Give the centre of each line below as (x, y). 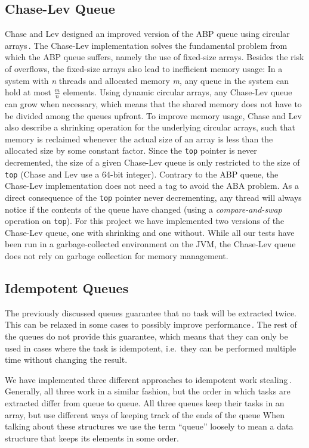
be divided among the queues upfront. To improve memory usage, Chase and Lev (153, 115)
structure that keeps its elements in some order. (92, 438)
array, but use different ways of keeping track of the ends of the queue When (145, 414)
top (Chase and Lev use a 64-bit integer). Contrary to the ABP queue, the (142, 174)
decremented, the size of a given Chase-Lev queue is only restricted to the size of (152, 162)
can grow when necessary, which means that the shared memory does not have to (153, 104)
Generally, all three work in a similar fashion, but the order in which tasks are (148, 391)
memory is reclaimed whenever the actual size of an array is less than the (139, 139)
